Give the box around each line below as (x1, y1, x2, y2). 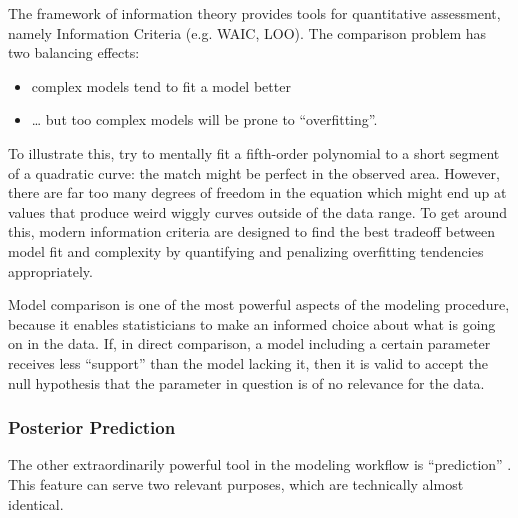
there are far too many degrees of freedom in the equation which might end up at (8, 182, 507, 203)
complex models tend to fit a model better (31, 75, 291, 96)
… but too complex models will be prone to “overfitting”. (31, 109, 378, 130)
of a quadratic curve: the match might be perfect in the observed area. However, (8, 162, 500, 183)
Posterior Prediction (8, 415, 176, 440)
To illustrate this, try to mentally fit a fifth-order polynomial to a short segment (8, 142, 500, 163)
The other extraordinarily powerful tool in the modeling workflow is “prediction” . (8, 454, 512, 475)
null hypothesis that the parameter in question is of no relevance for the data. (8, 372, 485, 393)
